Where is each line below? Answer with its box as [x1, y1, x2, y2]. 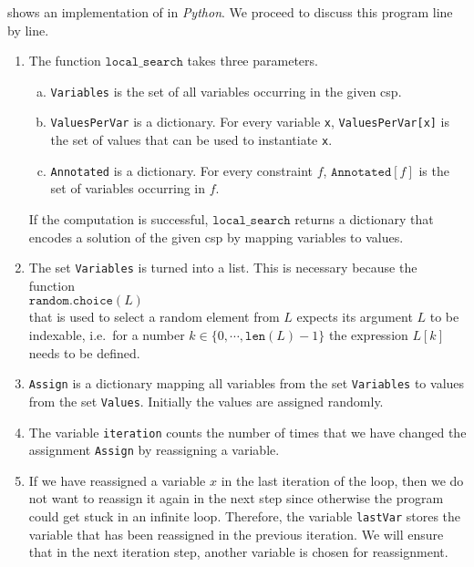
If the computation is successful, [28, 210, 209, 228]
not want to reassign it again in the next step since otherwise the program [28, 489, 444, 508]
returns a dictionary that [294, 210, 434, 228]
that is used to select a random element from [28, 307, 280, 326]
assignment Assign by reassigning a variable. [28, 440, 280, 459]
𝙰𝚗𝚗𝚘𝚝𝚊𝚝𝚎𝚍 [331, 165, 392, 179]
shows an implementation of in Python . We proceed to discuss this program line [7, 3, 453, 21]
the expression [328, 325, 408, 345]
